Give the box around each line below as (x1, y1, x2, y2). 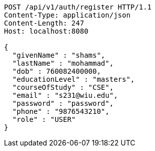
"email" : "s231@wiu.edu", (12, 91, 118, 99)
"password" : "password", (12, 99, 114, 107)
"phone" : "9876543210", (12, 107, 109, 115)
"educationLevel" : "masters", (12, 75, 135, 83)
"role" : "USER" (12, 115, 76, 123)
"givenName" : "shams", (12, 51, 105, 59)
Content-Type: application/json (4, 11, 130, 19)
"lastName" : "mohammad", (12, 59, 114, 67)
